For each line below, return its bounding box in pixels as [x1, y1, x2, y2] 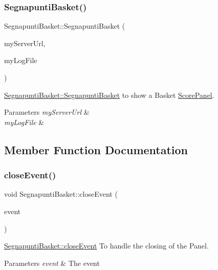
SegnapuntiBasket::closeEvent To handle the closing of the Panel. [4, 240, 209, 251]
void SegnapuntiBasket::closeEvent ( [4, 189, 118, 199]
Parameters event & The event [4, 257, 100, 268]
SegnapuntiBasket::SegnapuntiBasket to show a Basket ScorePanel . [4, 89, 214, 100]
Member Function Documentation [4, 141, 188, 157]
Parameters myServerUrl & [4, 107, 90, 117]
